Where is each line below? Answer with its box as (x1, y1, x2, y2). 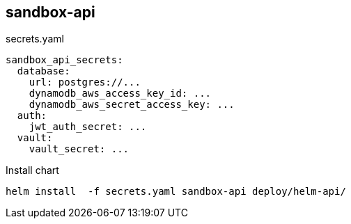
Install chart (6, 164, 59, 177)
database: (17, 65, 70, 77)
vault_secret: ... (29, 143, 130, 155)
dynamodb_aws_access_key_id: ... (29, 88, 212, 99)
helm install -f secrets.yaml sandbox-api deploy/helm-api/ (6, 186, 346, 198)
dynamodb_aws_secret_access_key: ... (29, 99, 235, 111)
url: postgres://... (29, 77, 141, 88)
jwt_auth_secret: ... (29, 121, 147, 133)
